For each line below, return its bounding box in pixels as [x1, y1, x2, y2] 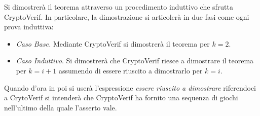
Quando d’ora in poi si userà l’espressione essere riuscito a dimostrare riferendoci [4, 82, 256, 93]
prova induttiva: [4, 21, 54, 32]
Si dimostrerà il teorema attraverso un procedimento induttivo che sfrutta [4, 2, 234, 12]
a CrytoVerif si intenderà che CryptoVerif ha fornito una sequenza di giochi [4, 92, 238, 103]
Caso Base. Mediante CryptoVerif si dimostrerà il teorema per [16, 38, 210, 49]
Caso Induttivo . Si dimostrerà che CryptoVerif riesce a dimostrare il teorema [16, 55, 254, 66]
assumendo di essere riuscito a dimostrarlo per [58, 65, 203, 75]
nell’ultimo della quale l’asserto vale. [4, 102, 117, 112]
